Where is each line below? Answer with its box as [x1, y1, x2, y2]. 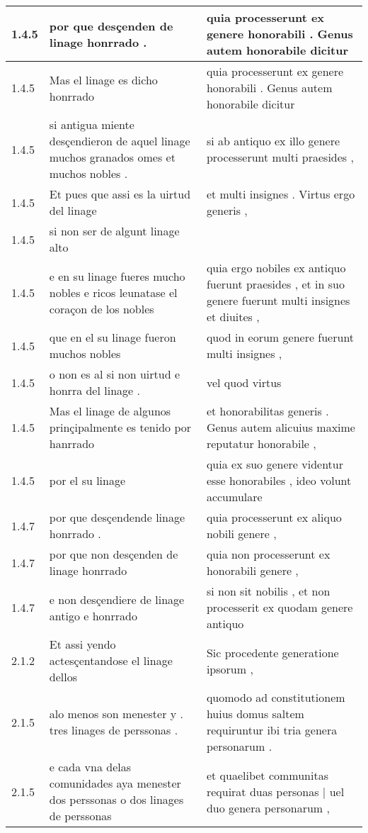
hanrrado [49, 435, 95, 452]
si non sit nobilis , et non [206, 583, 330, 599]
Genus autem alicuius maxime [206, 419, 355, 435]
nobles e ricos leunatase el [49, 284, 178, 301]
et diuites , [206, 308, 260, 325]
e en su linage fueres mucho [49, 267, 185, 284]
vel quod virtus [206, 374, 282, 391]
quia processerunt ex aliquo [206, 509, 342, 525]
